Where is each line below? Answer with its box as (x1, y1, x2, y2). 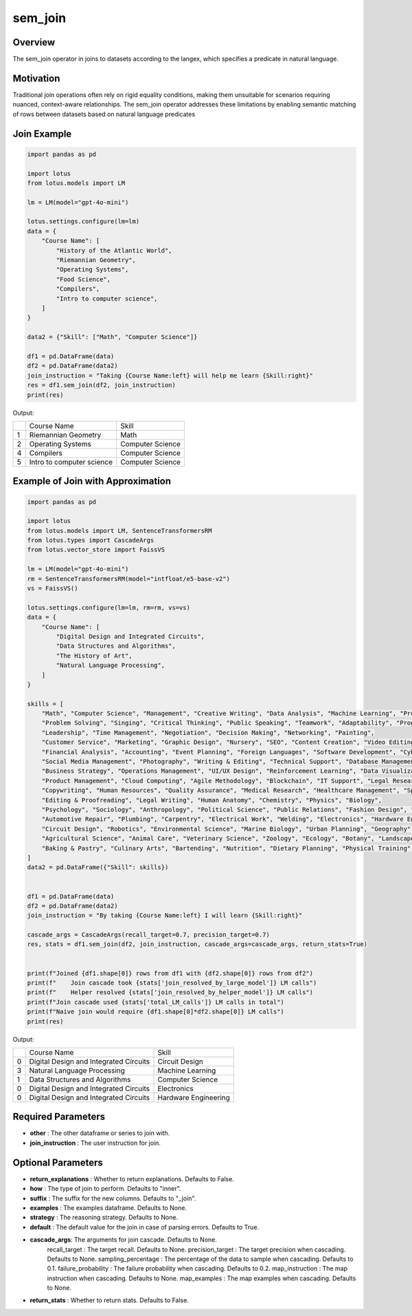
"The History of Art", (56, 652, 133, 659)
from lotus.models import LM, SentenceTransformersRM (27, 527, 212, 534)
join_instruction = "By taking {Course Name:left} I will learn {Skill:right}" (27, 912, 303, 919)
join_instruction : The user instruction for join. (30, 1139, 161, 1147)
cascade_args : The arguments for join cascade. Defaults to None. (30, 1236, 218, 1244)
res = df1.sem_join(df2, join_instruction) (27, 382, 176, 389)
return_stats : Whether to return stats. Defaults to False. (30, 1296, 189, 1304)
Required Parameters (12, 1111, 106, 1123)
